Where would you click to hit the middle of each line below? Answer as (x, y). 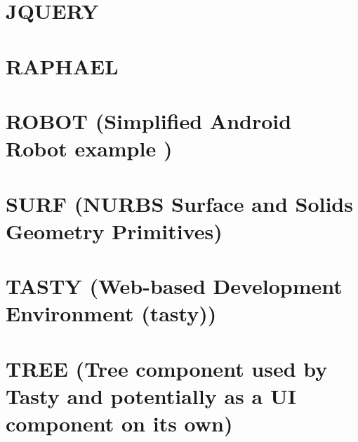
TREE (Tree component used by (167, 368)
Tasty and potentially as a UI (151, 395)
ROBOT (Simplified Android (149, 120)
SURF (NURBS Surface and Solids (179, 203)
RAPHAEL (62, 66)
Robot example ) (89, 148)
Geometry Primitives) (114, 230)
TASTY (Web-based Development (174, 286)
